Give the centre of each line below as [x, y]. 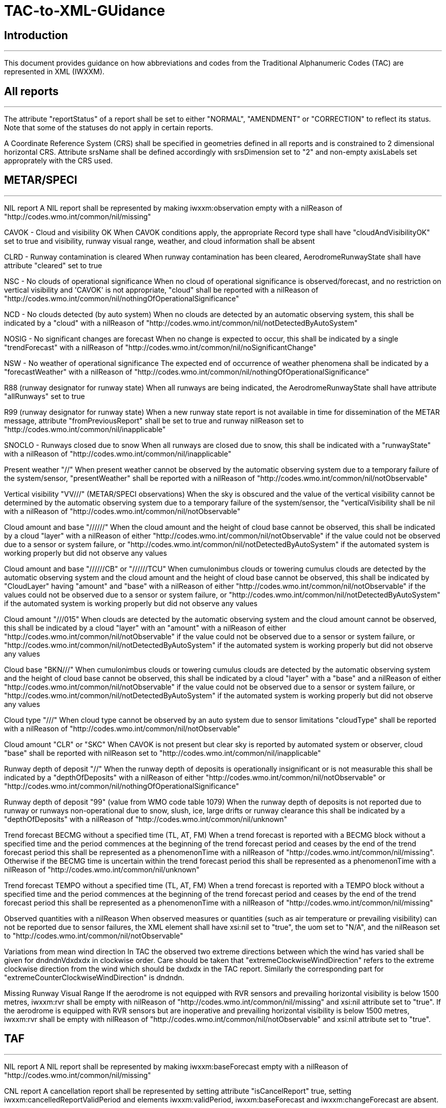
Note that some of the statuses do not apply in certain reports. [109, 128]
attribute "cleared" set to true [53, 265]
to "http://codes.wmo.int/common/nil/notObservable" [94, 935]
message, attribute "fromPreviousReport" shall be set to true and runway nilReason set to [154, 420]
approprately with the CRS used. [59, 161]
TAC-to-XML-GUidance [85, 11]
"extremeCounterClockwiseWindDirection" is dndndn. [94, 977]
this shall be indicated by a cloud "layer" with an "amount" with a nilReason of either [145, 628]
